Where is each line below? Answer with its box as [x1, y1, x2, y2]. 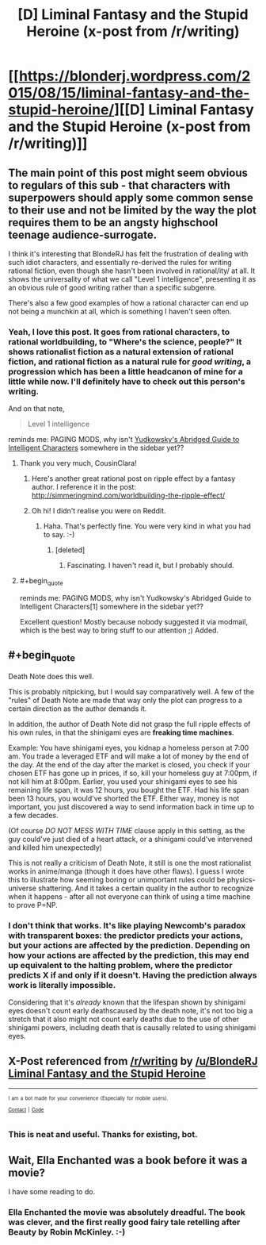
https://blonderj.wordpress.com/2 [18, 67, 251, 85]
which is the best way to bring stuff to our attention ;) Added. [19, 625, 219, 636]
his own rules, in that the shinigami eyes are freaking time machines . [8, 728, 235, 737]
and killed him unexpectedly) [8, 843, 103, 852]
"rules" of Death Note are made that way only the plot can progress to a [8, 696, 243, 705]
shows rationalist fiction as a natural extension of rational [8, 346, 234, 357]
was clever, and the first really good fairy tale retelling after [8, 1216, 241, 1228]
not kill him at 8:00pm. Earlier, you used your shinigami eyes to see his [8, 777, 237, 786]
